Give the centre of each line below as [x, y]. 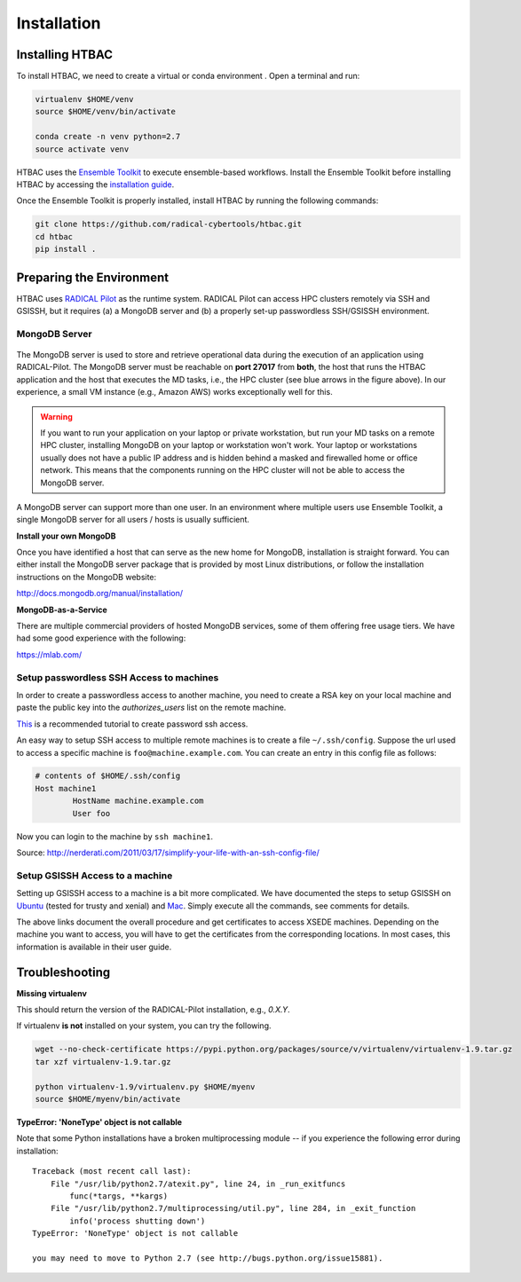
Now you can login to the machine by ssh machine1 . [114, 836]
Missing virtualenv [52, 993]
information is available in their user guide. [94, 947]
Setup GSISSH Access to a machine [95, 876]
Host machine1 [66, 788]
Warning [56, 416]
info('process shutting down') [138, 1221]
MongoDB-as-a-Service [62, 610]
